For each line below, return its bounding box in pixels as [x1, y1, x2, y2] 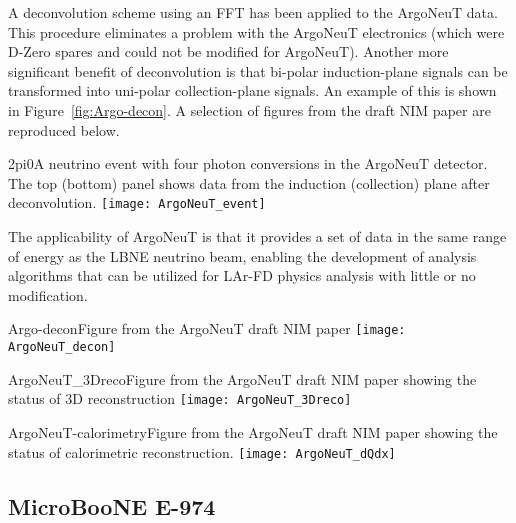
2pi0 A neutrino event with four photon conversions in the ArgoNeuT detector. [8, 153, 488, 174]
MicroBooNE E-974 [8, 490, 216, 521]
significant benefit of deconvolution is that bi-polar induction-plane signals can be [8, 60, 508, 81]
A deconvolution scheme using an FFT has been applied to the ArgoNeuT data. [8, 2, 498, 22]
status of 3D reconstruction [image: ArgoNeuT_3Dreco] [8, 388, 352, 409]
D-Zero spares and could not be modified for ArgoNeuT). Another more [8, 41, 449, 62]
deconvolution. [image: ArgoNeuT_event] [8, 192, 266, 213]
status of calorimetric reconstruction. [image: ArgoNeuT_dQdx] [8, 441, 396, 462]
